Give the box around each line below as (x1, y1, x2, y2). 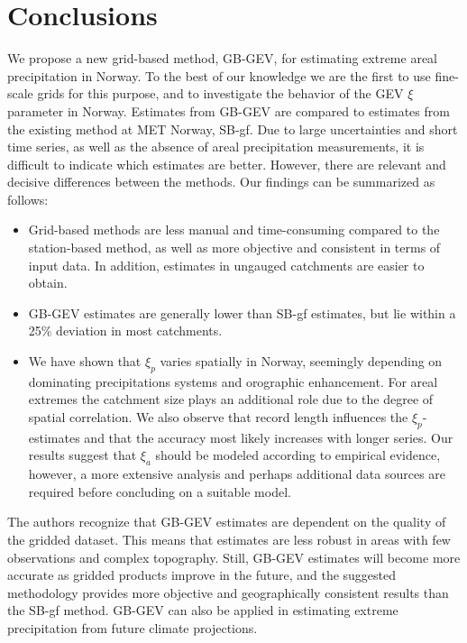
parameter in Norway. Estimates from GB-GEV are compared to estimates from (7, 101, 450, 120)
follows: (7, 189, 49, 208)
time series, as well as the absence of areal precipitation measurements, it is (7, 137, 425, 156)
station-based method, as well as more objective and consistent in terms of (28, 238, 441, 257)
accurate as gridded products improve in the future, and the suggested (7, 565, 397, 584)
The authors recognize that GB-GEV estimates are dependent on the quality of (7, 512, 446, 531)
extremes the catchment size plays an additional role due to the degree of (28, 390, 434, 409)
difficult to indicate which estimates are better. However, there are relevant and (7, 154, 446, 173)
